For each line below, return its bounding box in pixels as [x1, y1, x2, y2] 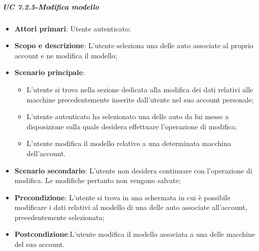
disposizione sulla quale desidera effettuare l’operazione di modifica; [26, 121, 237, 131]
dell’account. [26, 148, 66, 158]
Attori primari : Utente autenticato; [14, 23, 131, 33]
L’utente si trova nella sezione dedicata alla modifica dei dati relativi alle [26, 84, 253, 94]
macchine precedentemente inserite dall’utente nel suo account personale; [26, 94, 254, 104]
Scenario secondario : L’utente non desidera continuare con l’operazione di [14, 165, 252, 175]
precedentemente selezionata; [14, 211, 105, 222]
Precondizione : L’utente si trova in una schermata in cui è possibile [14, 192, 231, 202]
